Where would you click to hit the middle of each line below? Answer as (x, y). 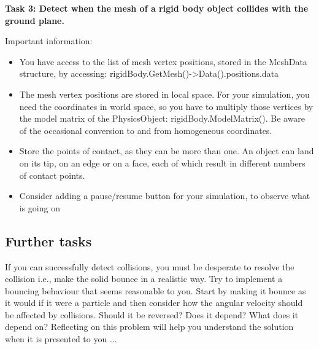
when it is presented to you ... (61, 339)
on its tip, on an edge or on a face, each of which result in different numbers (162, 163)
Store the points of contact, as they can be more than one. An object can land (167, 151)
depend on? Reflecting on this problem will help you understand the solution (149, 327)
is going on (40, 207)
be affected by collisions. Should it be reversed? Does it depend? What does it (152, 314)
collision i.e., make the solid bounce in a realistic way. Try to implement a (144, 279)
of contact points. (52, 175)
